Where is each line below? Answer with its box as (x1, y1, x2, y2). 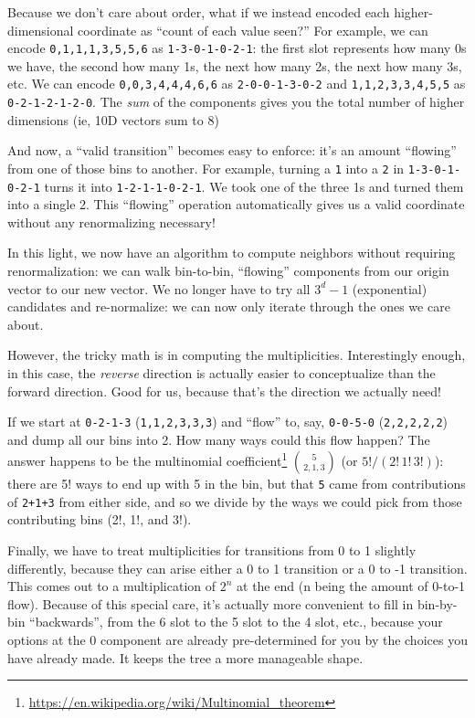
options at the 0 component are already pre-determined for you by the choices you (7, 629, 468, 649)
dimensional (7, 20, 74, 39)
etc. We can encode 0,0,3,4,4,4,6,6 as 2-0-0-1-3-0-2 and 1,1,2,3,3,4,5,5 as (7, 74, 466, 93)
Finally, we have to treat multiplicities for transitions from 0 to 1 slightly (7, 541, 417, 559)
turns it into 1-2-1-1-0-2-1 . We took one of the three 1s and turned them (44, 176, 464, 195)
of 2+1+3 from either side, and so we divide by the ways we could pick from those (7, 491, 462, 511)
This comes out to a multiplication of (7, 576, 216, 596)
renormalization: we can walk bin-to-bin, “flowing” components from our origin (7, 261, 449, 280)
